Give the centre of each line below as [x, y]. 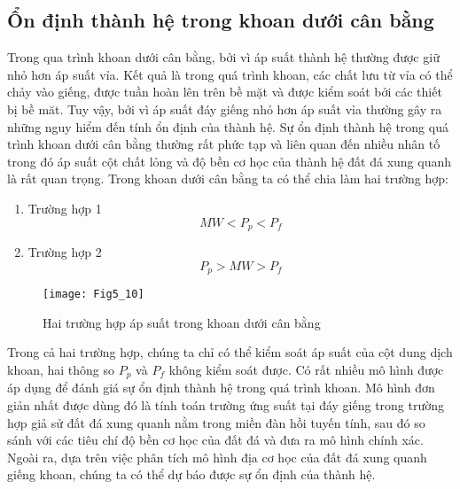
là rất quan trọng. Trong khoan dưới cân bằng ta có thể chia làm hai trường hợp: [228, 179]
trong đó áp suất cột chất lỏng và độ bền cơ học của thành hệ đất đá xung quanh [230, 161]
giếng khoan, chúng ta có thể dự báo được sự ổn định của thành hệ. [191, 474]
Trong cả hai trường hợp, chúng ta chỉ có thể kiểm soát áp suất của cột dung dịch [230, 352]
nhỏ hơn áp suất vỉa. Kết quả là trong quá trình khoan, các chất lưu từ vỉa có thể [230, 74]
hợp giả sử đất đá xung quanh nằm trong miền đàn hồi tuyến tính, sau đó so [216, 422]
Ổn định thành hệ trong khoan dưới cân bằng [221, 20]
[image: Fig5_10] [94, 295]
